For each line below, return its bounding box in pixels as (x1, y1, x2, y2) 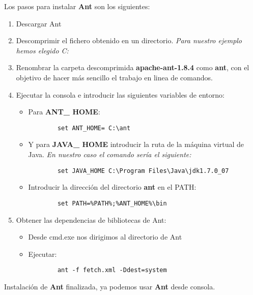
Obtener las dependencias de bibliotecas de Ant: (16, 214, 166, 225)
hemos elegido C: (16, 45, 69, 55)
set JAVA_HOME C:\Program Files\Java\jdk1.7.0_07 (57, 167, 229, 174)
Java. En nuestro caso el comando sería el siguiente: (28, 149, 191, 159)
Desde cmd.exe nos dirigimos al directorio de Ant (28, 231, 182, 242)
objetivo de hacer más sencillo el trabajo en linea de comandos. (16, 72, 213, 82)
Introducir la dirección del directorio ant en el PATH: (28, 182, 196, 192)
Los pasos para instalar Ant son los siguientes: (4, 1, 150, 11)
